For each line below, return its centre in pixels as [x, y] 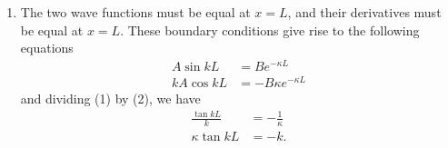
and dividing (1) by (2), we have [110, 98]
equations [47, 48]
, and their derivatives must [364, 12]
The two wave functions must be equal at [135, 12]
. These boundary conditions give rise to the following [270, 30]
